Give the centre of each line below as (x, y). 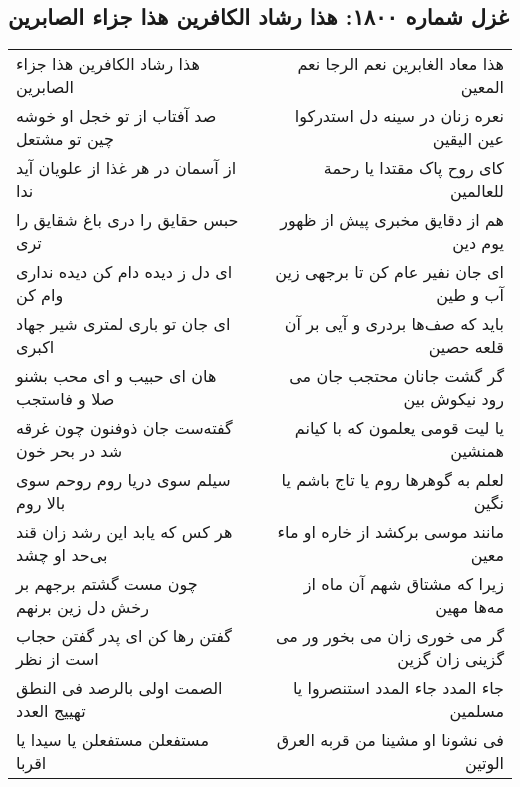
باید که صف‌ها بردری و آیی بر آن (394, 324)
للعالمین (477, 191)
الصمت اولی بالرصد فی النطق (119, 688)
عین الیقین (468, 139)
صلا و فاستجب (65, 399)
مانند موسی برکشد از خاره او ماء (390, 532)
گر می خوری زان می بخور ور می (389, 636)
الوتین (484, 763)
